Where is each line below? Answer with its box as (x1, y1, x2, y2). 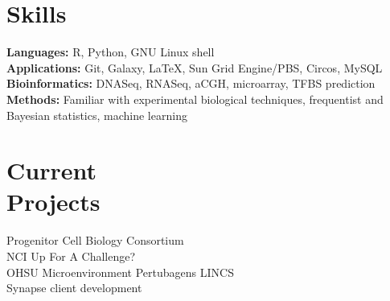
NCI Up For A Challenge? (6, 248, 136, 264)
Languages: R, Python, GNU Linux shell (6, 43, 215, 60)
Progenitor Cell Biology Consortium (6, 232, 184, 249)
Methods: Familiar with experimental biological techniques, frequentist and (6, 90, 384, 107)
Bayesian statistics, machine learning (6, 106, 187, 123)
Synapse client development (6, 279, 142, 296)
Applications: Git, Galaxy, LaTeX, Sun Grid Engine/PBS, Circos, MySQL (6, 59, 383, 76)
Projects (6, 185, 101, 218)
